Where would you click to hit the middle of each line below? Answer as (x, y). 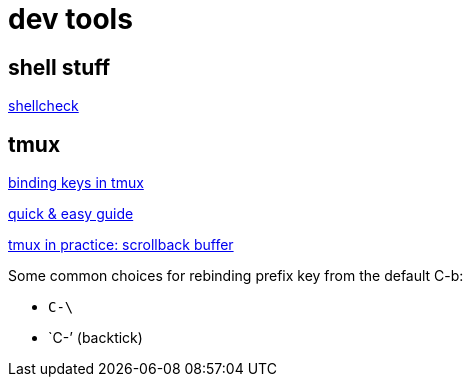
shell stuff (59, 67)
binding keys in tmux (76, 183)
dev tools (70, 19)
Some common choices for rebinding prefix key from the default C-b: (236, 276)
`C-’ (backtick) (95, 338)
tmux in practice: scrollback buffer (121, 245)
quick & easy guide (71, 214)
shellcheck (43, 106)
